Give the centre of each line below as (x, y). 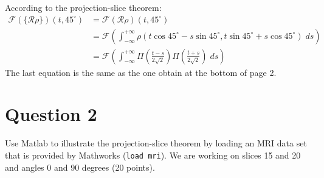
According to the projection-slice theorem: (83, 7)
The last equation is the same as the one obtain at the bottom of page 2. (141, 72)
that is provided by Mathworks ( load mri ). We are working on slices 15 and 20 (153, 155)
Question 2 (51, 114)
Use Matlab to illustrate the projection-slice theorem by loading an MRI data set (156, 143)
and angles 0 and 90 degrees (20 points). (80, 167)
